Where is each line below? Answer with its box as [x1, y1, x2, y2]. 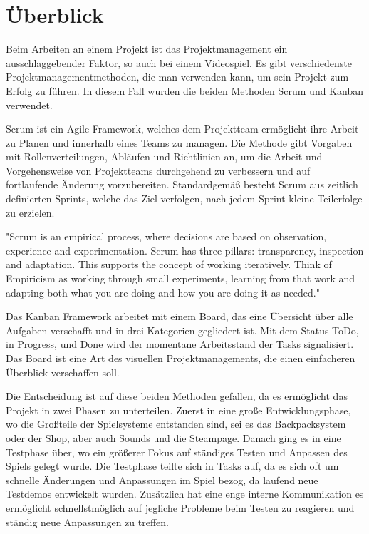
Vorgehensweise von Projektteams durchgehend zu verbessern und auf [6, 163, 311, 178]
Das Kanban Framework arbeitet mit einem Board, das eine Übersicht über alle [6, 309, 353, 324]
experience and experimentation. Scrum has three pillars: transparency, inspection [6, 242, 364, 257]
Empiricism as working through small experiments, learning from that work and [6, 271, 355, 286]
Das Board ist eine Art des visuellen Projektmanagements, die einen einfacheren [6, 351, 355, 365]
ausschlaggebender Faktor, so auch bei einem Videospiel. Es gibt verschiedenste [6, 55, 352, 70]
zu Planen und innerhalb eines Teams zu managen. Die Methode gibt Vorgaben [6, 135, 353, 150]
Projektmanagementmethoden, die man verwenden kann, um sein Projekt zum [6, 69, 349, 84]
